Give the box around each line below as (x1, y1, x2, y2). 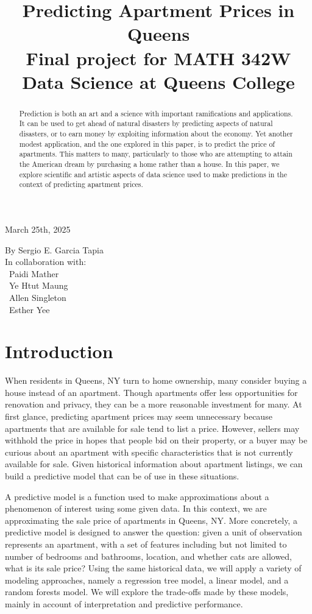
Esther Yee (9, 303, 50, 316)
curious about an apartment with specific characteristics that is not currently (5, 445, 293, 458)
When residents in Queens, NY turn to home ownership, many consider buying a (5, 374, 307, 387)
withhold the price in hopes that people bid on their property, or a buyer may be (5, 434, 308, 446)
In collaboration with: (5, 255, 87, 268)
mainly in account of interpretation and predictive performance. (5, 597, 243, 610)
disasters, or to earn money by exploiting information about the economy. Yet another (19, 129, 293, 139)
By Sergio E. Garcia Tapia (5, 243, 104, 256)
